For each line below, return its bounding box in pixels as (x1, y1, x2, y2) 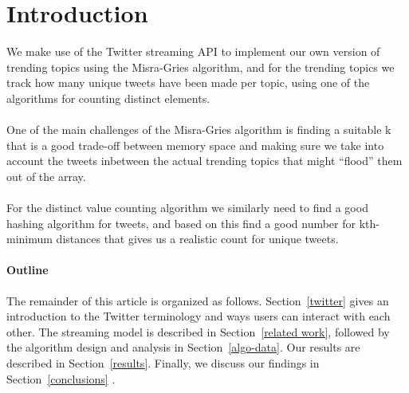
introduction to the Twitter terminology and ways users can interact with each (6, 308, 391, 324)
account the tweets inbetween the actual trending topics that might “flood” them (6, 152, 403, 169)
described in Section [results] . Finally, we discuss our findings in (6, 355, 320, 371)
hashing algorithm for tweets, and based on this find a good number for (6, 214, 356, 231)
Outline (6, 261, 49, 278)
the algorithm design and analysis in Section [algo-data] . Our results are (6, 339, 360, 356)
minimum (6, 230, 53, 247)
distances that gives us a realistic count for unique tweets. (56, 230, 339, 247)
